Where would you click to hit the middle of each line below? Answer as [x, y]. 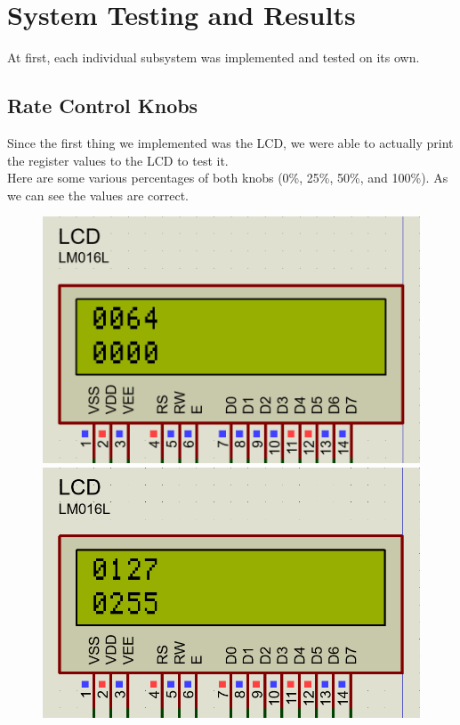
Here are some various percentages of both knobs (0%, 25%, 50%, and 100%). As [228, 178]
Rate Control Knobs [103, 106]
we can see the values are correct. [98, 195]
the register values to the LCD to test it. [118, 160]
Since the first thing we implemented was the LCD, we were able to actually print [230, 142]
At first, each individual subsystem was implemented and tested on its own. [214, 57]
